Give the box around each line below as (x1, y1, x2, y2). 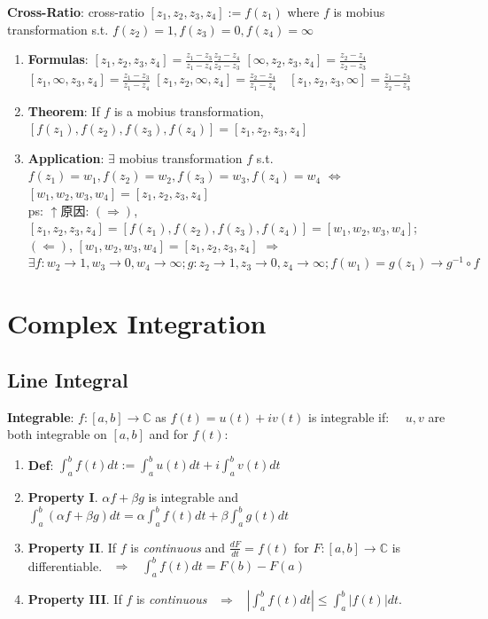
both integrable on (7, 425, 107, 443)
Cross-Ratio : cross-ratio (7, 3, 144, 20)
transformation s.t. (7, 20, 109, 38)
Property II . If (27, 537, 117, 556)
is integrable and (148, 488, 239, 506)
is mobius (333, 3, 385, 20)
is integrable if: (308, 407, 390, 426)
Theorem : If (27, 101, 100, 120)
